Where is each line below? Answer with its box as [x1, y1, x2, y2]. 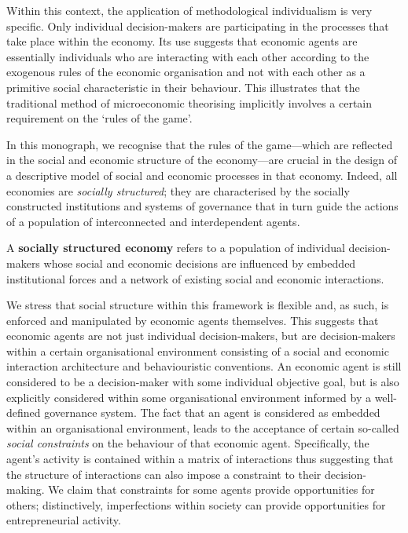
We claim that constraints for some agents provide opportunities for [48, 481, 375, 498]
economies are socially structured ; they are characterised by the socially [6, 182, 350, 199]
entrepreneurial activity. [6, 512, 121, 528]
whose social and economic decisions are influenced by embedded [43, 254, 356, 271]
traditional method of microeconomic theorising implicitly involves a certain [6, 94, 373, 111]
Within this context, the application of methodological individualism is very [6, 2, 373, 18]
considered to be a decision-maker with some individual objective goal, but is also [6, 374, 399, 390]
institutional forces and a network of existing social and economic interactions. [6, 270, 384, 287]
